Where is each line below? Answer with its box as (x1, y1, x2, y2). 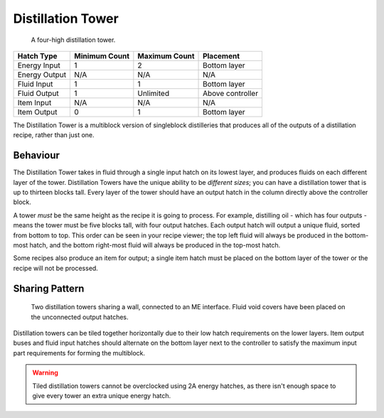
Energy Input (17, 60, 60, 70)
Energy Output (17, 70, 67, 80)
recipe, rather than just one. (13, 131, 95, 139)
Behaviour (13, 149, 60, 161)
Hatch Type (17, 50, 58, 60)
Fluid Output (17, 88, 60, 98)
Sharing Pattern (13, 282, 85, 294)
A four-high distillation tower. (31, 36, 116, 44)
